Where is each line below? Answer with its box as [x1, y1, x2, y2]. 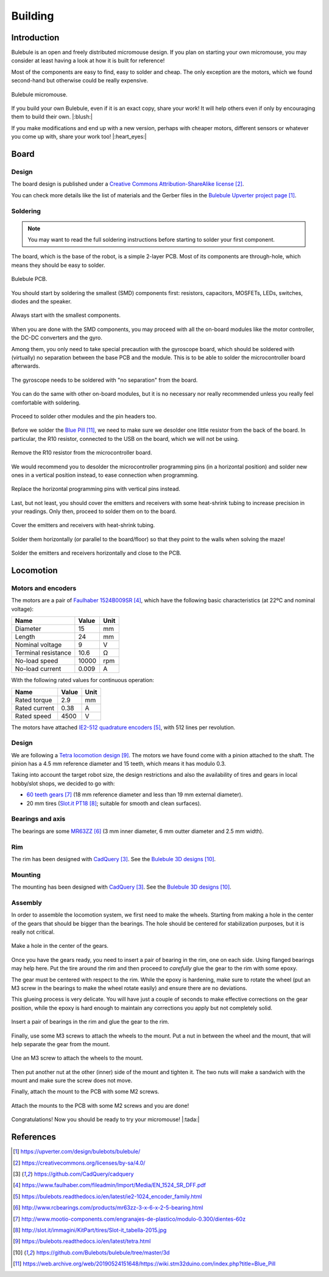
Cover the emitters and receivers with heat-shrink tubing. [11, 522, 155, 529]
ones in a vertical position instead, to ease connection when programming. [11, 471, 199, 479]
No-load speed [15, 657, 58, 665]
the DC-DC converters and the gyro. [11, 334, 103, 341]
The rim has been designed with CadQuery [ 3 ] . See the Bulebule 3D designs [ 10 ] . [11, 855, 216, 862]
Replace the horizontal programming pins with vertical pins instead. [11, 486, 181, 493]
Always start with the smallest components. [11, 311, 121, 319]
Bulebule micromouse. [11, 90, 68, 98]
